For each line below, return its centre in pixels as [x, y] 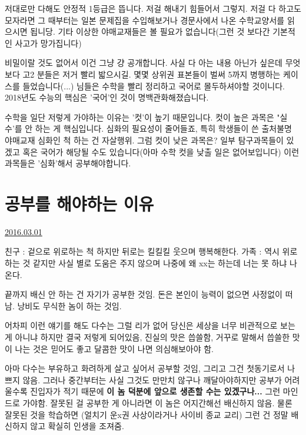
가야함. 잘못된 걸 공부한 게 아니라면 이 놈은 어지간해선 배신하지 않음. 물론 [157, 402]
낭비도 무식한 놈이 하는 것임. [69, 305]
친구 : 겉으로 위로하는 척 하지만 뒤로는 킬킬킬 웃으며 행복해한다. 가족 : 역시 [142, 251]
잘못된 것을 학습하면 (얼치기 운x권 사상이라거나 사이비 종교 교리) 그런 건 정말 [147, 414]
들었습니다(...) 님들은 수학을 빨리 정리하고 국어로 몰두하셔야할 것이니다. [154, 86]
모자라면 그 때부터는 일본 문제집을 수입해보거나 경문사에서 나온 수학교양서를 [145, 20]
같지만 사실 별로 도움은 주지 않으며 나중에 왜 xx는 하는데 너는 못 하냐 [160, 263]
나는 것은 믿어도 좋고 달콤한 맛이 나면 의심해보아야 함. [114, 348]
